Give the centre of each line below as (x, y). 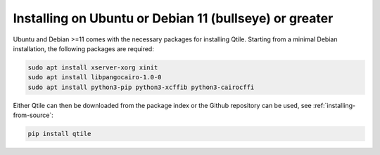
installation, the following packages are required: (83, 48)
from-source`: (33, 115)
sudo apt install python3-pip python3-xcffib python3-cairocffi (141, 87)
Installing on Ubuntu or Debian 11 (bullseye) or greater (173, 18)
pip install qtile (59, 134)
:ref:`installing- (335, 105)
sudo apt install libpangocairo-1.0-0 (95, 77)
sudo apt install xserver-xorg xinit (93, 67)
